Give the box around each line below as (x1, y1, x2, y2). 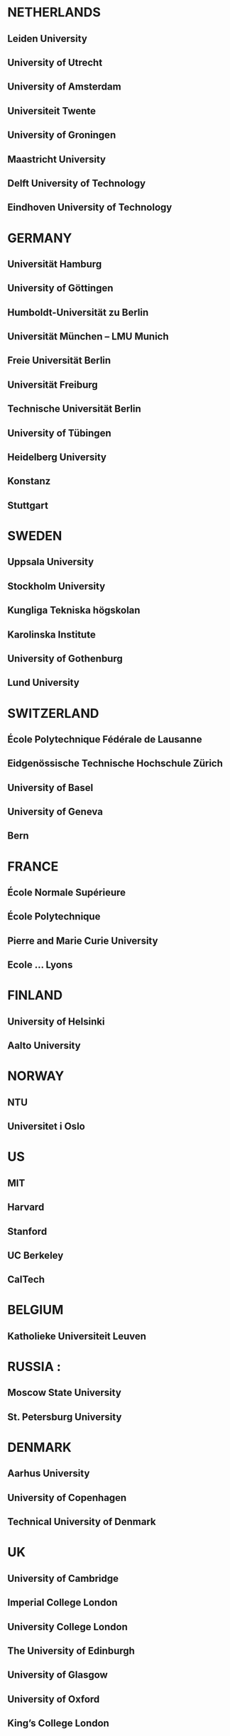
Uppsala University (7, 556, 94, 568)
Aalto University (7, 1039, 81, 1052)
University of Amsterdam (7, 81, 122, 93)
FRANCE (7, 858, 59, 874)
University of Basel (7, 782, 94, 794)
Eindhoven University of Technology (7, 202, 172, 214)
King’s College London (7, 1718, 110, 1730)
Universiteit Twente (7, 104, 97, 117)
